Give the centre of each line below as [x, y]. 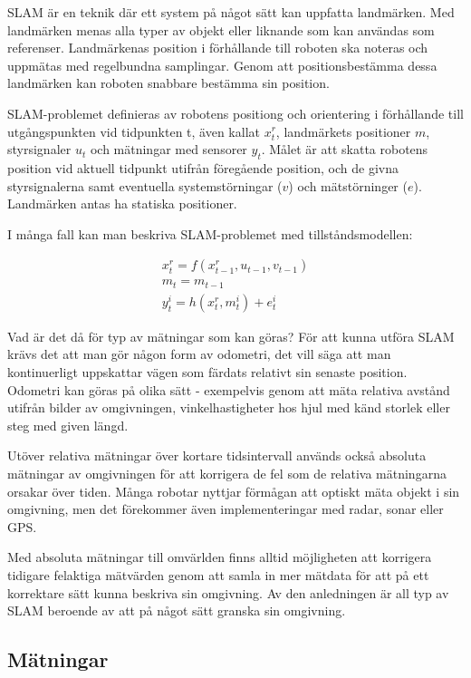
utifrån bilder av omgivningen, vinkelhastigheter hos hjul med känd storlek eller [229, 407]
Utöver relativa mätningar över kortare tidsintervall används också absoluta [217, 455]
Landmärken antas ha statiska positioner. [122, 203]
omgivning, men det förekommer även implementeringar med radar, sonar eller [226, 509]
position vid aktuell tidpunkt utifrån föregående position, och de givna [203, 167]
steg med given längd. [68, 425]
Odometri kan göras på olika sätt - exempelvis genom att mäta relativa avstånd [229, 389]
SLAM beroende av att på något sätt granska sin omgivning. [177, 610]
